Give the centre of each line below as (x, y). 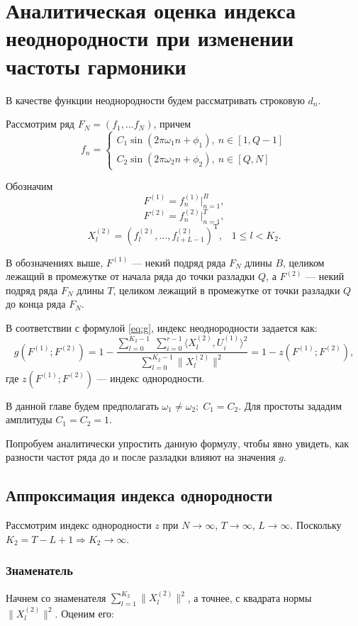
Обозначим (29, 186)
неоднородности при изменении (150, 38)
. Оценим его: (84, 613)
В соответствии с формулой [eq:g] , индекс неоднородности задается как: (162, 327)
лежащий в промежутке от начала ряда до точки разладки (130, 276)
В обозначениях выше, (55, 262)
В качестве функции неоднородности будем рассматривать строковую (155, 100)
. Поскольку (316, 525)
